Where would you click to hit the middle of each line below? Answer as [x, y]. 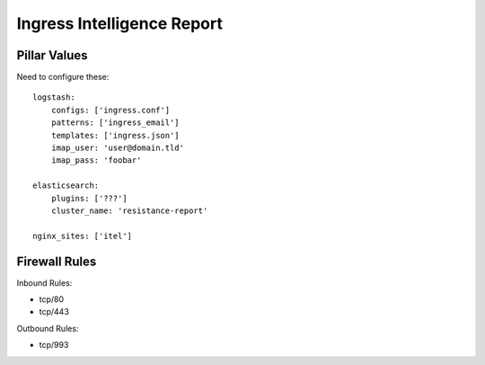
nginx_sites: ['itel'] [83, 236]
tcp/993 [54, 345]
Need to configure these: [63, 77]
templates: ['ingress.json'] [115, 135]
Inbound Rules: [44, 282]
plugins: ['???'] [89, 198]
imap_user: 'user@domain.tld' [117, 148]
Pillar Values [53, 55]
